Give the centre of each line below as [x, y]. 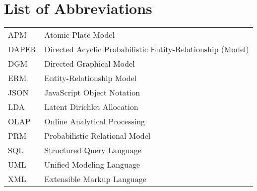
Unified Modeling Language [92, 165]
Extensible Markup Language [95, 179]
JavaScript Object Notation [92, 93]
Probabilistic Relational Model [97, 136]
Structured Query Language [93, 150]
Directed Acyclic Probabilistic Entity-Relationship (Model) [147, 49]
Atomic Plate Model [79, 35]
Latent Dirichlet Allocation [91, 107]
